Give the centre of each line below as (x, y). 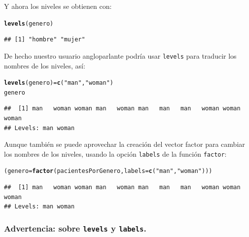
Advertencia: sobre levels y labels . (75, 228)
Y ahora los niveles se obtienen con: (58, 6)
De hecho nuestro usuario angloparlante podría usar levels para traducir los (120, 55)
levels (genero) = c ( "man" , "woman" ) (59, 83)
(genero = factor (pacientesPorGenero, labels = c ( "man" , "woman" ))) (108, 171)
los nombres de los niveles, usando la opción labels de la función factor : (115, 153)
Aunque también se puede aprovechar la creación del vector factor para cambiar (124, 144)
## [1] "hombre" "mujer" (45, 40)
